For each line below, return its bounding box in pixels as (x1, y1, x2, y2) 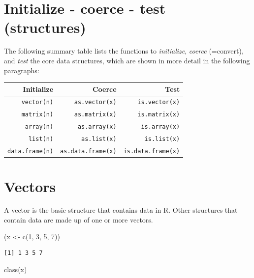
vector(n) (21, 99, 54, 106)
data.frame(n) (7, 148, 54, 155)
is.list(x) (144, 136, 180, 143)
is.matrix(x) (137, 111, 180, 118)
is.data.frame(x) (123, 148, 180, 155)
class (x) (4, 264, 27, 274)
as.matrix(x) (74, 111, 117, 118)
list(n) (28, 136, 54, 143)
